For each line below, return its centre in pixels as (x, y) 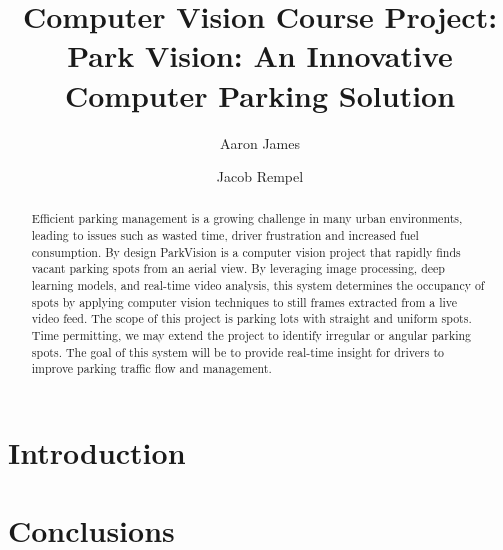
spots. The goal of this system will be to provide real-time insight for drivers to (237, 351)
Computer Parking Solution (260, 94)
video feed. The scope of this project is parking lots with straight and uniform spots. (251, 318)
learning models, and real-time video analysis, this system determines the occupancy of (258, 285)
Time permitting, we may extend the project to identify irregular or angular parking (251, 335)
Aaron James (260, 142)
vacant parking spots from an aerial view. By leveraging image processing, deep (238, 268)
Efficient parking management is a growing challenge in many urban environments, (247, 218)
